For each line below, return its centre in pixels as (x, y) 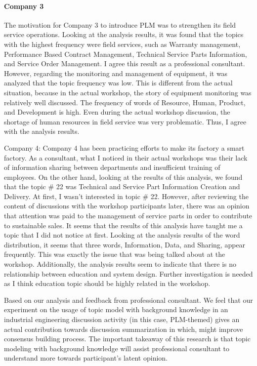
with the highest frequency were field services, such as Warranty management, (122, 44)
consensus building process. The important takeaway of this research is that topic (127, 339)
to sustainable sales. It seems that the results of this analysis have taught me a (123, 225)
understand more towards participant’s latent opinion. (86, 358)
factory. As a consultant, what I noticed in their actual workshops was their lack (126, 157)
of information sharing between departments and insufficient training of (112, 167)
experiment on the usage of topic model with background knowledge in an (116, 309)
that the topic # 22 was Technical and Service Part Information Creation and (122, 186)
